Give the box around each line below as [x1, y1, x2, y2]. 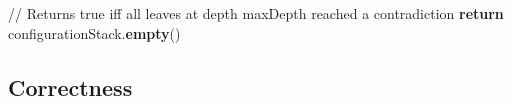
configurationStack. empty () [8, 22, 181, 43]
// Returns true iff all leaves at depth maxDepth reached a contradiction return [8, 3, 504, 23]
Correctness [8, 71, 133, 102]
